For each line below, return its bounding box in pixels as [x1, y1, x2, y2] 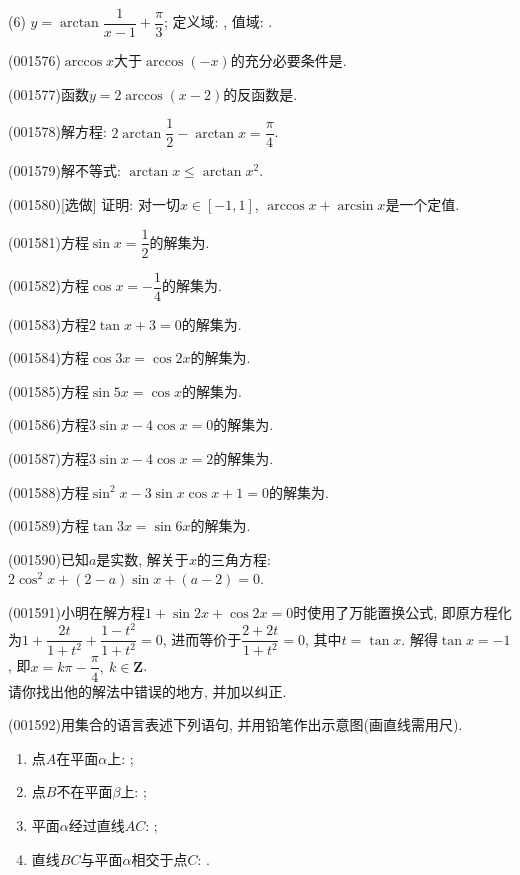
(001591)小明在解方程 [8, 601, 145, 622]
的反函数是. [223, 83, 298, 104]
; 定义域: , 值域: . [164, 11, 273, 32]
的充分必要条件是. [230, 50, 347, 71]
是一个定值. [385, 193, 460, 214]
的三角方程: [196, 548, 271, 569]
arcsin [337, 198, 374, 213]
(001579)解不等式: [8, 160, 121, 181]
